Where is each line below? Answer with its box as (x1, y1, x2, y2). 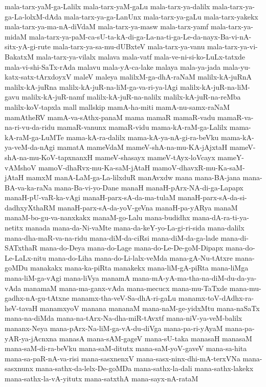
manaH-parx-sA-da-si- (178, 192, 247, 203)
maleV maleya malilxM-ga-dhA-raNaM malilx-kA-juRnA (74, 71, 252, 82)
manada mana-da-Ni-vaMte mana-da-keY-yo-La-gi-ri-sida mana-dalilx (25, 222, 245, 233)
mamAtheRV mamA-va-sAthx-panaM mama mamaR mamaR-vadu (5, 111, 215, 122)
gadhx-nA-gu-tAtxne (5, 293, 70, 303)
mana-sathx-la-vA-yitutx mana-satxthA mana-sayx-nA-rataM (5, 373, 198, 383)
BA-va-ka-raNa (5, 182, 52, 192)
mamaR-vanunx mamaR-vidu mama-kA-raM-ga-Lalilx (57, 122, 228, 132)
